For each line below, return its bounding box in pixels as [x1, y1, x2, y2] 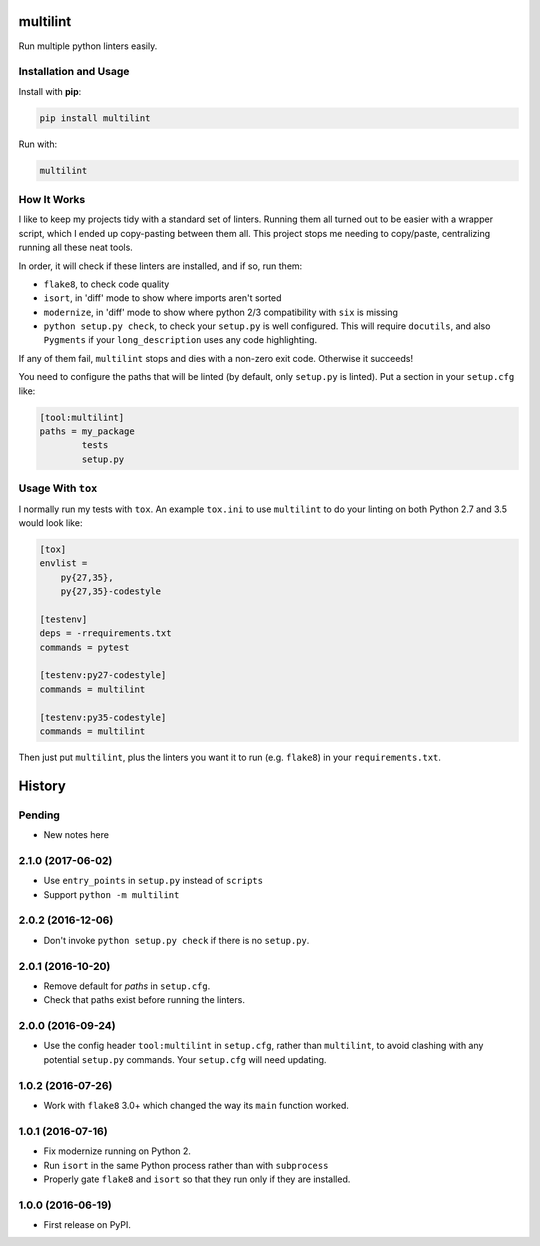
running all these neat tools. [18, 241, 134, 254]
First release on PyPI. [43, 1219, 132, 1231]
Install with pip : [18, 85, 82, 97]
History [18, 777, 67, 794]
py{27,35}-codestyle [60, 586, 162, 597]
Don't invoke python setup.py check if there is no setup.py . [43, 934, 310, 946]
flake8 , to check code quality [43, 278, 170, 290]
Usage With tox [18, 481, 98, 495]
